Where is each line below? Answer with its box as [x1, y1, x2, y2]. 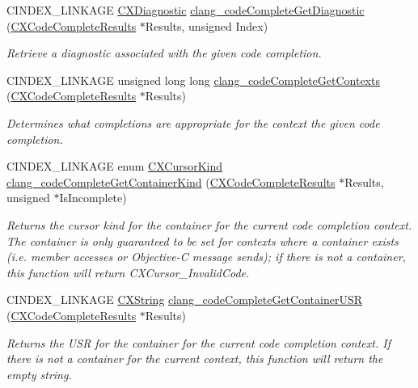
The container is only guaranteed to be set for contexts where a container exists [6, 232, 399, 249]
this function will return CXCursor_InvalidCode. [6, 264, 250, 280]
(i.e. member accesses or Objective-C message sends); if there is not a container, [6, 248, 406, 265]
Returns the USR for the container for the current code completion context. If [6, 334, 391, 351]
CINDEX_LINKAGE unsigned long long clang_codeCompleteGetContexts [6, 71, 380, 88]
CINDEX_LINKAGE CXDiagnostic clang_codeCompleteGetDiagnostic [6, 2, 365, 18]
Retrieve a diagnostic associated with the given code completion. [6, 44, 322, 61]
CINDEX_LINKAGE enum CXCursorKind [6, 158, 223, 175]
